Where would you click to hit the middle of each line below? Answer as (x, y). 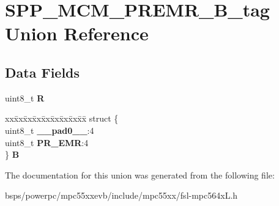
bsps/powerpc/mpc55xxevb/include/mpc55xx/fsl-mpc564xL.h (121, 195)
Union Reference (77, 33)
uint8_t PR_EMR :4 (47, 142)
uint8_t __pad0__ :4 (50, 130)
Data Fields (43, 72)
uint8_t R (25, 97)
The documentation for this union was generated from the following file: (140, 175)
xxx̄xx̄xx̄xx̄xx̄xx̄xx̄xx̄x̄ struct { (62, 118)
